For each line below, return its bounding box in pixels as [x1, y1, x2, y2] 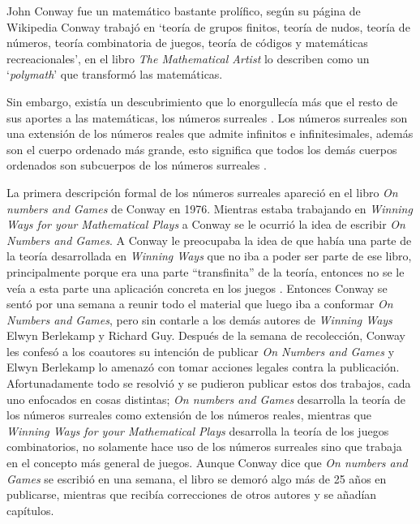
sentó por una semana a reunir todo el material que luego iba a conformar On [6, 295, 393, 312]
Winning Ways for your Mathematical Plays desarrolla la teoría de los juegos [6, 422, 389, 439]
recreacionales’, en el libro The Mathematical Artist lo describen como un [6, 49, 370, 67]
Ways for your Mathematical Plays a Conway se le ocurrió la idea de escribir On [6, 216, 405, 233]
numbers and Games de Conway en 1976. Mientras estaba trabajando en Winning [6, 200, 413, 217]
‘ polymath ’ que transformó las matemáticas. [6, 66, 223, 83]
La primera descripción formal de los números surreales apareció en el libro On [6, 183, 398, 200]
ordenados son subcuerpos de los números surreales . [6, 157, 267, 174]
